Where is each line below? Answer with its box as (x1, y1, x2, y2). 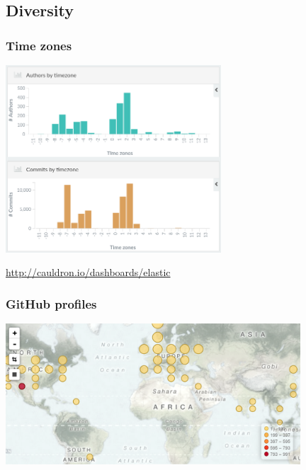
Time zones (6, 36, 72, 54)
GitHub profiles (6, 294, 97, 312)
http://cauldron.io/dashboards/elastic (6, 265, 171, 280)
